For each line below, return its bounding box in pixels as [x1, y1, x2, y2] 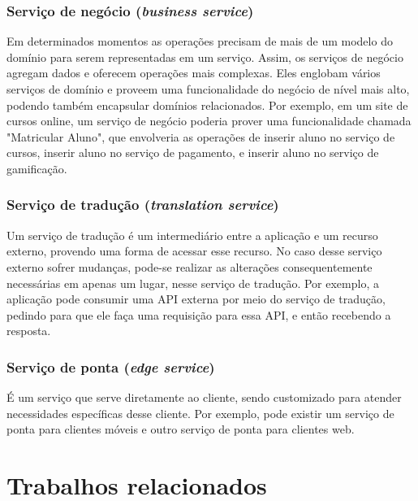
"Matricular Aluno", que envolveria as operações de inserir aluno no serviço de [6, 128, 395, 145]
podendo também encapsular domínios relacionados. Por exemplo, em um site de [6, 96, 408, 113]
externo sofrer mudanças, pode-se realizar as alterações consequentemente [6, 258, 373, 275]
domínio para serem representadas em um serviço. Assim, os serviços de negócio [6, 48, 403, 65]
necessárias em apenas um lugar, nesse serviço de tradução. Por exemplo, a [6, 274, 379, 291]
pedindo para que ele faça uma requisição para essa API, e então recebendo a [6, 306, 391, 323]
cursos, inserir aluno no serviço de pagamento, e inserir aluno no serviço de [6, 144, 379, 161]
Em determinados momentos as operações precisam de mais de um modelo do [6, 33, 393, 50]
